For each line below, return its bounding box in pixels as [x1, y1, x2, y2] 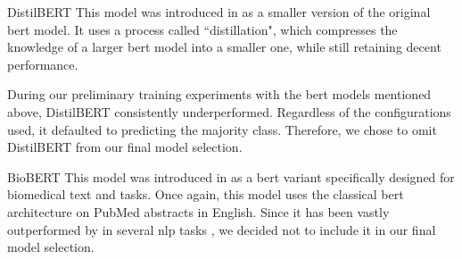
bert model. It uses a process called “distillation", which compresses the [7, 20, 398, 38]
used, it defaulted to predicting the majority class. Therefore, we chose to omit [7, 120, 437, 138]
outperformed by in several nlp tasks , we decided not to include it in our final [7, 220, 436, 238]
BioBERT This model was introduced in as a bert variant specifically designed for [7, 167, 455, 186]
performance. [7, 54, 78, 73]
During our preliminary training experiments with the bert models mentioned [7, 85, 432, 104]
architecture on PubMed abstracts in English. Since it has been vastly [7, 202, 390, 221]
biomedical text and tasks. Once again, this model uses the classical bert [7, 185, 404, 204]
